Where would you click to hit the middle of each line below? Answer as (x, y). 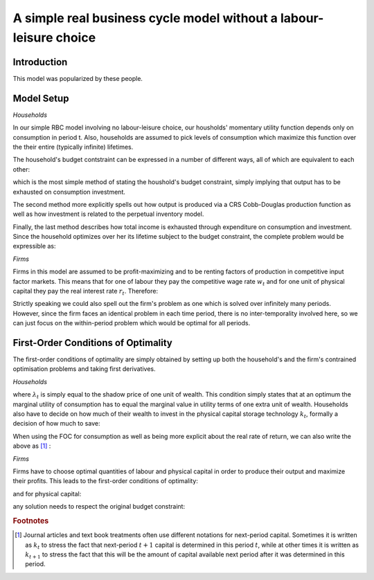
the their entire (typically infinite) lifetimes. (73, 147)
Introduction (40, 62)
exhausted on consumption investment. (69, 192)
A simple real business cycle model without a (145, 18)
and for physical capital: (47, 493)
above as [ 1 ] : (32, 446)
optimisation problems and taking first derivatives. (84, 369)
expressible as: (34, 246)
